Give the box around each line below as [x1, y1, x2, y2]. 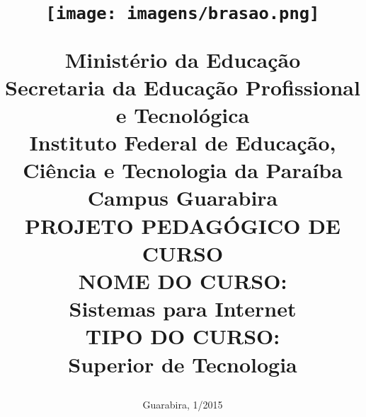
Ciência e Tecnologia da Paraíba [23, 155, 343, 184]
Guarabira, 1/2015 [142, 397, 223, 411]
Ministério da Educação [64, 45, 301, 74]
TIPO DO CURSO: [85, 322, 280, 351]
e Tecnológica [115, 100, 250, 129]
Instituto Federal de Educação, [29, 128, 336, 157]
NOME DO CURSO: [78, 266, 287, 295]
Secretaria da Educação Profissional [5, 72, 360, 101]
